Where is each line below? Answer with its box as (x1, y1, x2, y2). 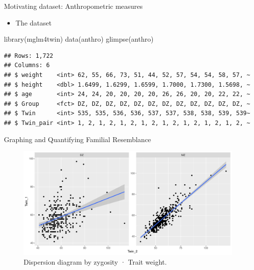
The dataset (15, 17, 52, 27)
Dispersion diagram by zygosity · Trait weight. (24, 256, 167, 267)
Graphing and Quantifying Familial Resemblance (4, 134, 151, 144)
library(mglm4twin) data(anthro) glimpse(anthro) (4, 34, 154, 44)
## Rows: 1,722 (4, 52, 54, 59)
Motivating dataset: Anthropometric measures (4, 1, 143, 11)
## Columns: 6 (4, 62, 50, 69)
